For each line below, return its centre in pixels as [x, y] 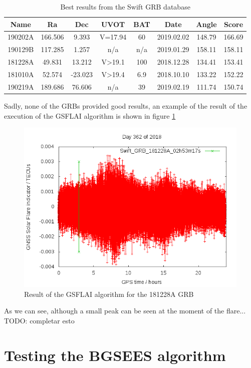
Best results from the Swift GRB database [125, 7]
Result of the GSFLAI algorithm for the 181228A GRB [109, 294]
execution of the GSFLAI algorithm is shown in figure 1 [90, 115]
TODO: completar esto [39, 320]
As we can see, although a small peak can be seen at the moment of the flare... [125, 311]
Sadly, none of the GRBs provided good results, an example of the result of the [126, 105]
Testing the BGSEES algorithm [115, 355]
